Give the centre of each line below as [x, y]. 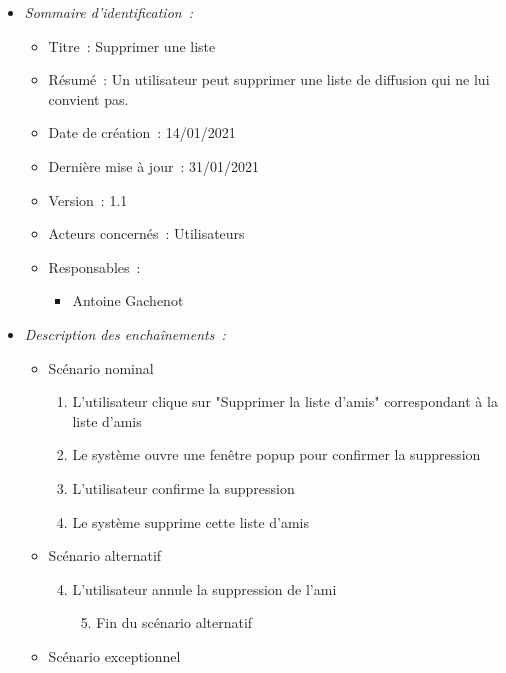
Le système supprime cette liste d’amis [191, 521]
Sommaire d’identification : [109, 12]
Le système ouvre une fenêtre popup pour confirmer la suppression [276, 454]
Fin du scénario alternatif [174, 622]
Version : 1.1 [88, 199]
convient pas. [88, 98]
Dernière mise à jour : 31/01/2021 [153, 165]
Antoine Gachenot [128, 300]
